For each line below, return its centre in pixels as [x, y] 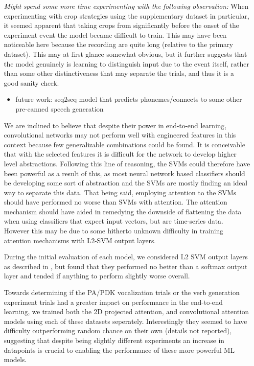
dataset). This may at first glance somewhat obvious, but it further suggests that [126, 54]
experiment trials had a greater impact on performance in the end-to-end [114, 302]
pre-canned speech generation [59, 108]
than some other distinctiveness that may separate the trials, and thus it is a [119, 73]
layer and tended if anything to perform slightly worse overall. [97, 276]
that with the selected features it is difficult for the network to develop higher [120, 154]
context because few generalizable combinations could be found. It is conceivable [125, 144]
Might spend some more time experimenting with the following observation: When [126, 6]
